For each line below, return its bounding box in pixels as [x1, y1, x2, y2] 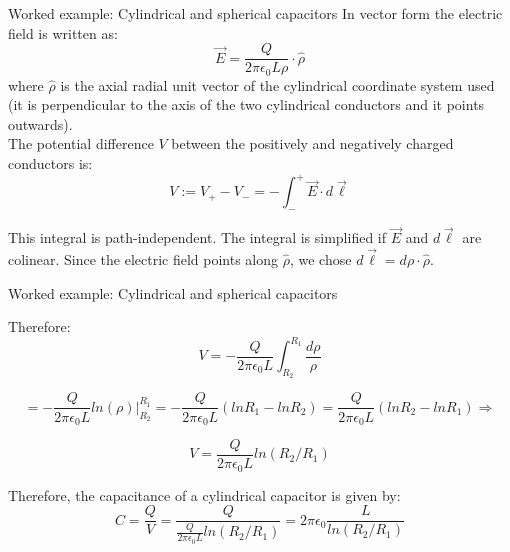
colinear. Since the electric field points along [8, 249, 279, 269]
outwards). [8, 113, 73, 134]
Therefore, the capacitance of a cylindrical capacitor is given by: [8, 484, 401, 505]
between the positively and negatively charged [171, 133, 454, 154]
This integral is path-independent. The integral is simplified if [8, 227, 387, 248]
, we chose [289, 249, 352, 269]
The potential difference [8, 133, 154, 154]
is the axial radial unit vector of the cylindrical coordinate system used [60, 74, 495, 95]
